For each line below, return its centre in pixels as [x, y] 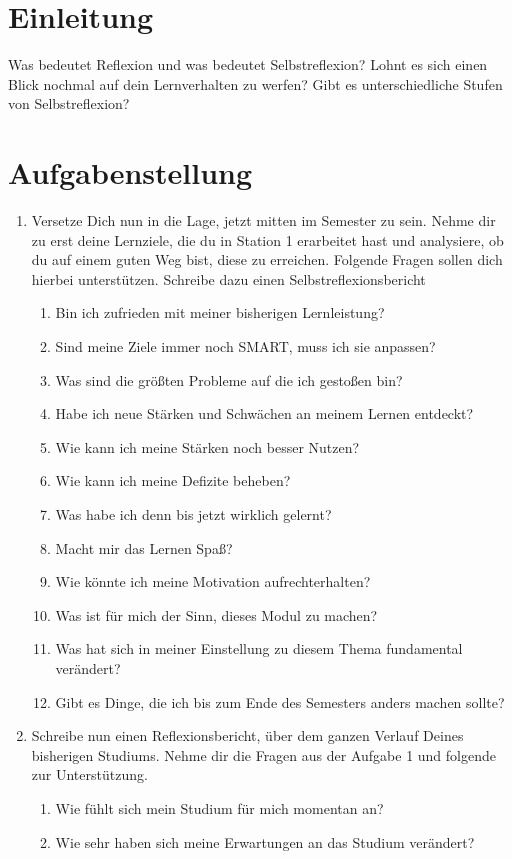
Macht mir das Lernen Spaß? [144, 547]
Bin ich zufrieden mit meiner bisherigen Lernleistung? [220, 312]
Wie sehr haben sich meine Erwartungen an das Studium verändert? [265, 841]
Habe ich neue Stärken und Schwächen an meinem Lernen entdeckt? [264, 413]
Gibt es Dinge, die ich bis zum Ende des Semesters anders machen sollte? [280, 701]
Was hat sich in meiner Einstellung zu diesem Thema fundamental [259, 648]
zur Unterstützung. [89, 774]
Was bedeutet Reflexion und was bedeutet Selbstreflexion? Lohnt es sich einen [248, 64]
